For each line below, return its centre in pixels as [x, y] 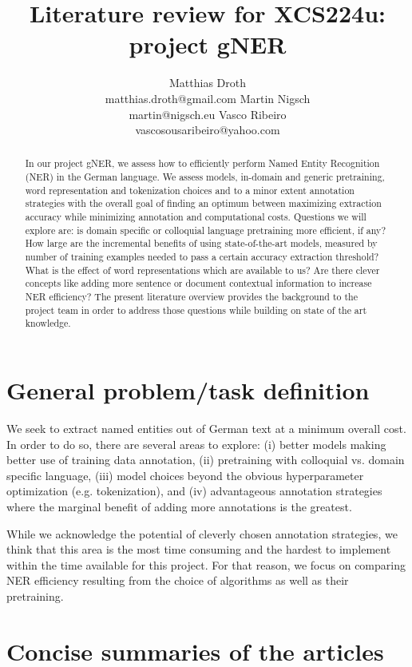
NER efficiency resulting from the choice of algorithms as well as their [178, 580]
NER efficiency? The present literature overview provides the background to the [191, 297]
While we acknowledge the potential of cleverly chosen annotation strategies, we [202, 533]
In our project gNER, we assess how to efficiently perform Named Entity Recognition [202, 163]
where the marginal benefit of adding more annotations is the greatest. [179, 506]
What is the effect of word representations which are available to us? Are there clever [202, 270]
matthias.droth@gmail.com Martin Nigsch [208, 98]
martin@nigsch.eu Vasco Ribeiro [208, 114]
